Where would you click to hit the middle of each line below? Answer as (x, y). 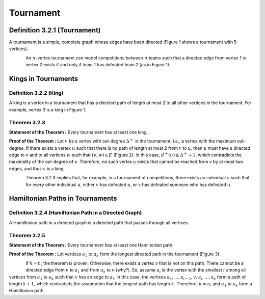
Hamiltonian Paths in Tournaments (63, 199)
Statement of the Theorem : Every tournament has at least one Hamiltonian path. (91, 245)
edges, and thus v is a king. (37, 168)
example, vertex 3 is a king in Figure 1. (48, 109)
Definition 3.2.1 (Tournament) (55, 30)
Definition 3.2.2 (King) (36, 93)
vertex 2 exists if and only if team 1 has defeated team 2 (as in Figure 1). (98, 65)
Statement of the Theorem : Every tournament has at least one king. (79, 132)
